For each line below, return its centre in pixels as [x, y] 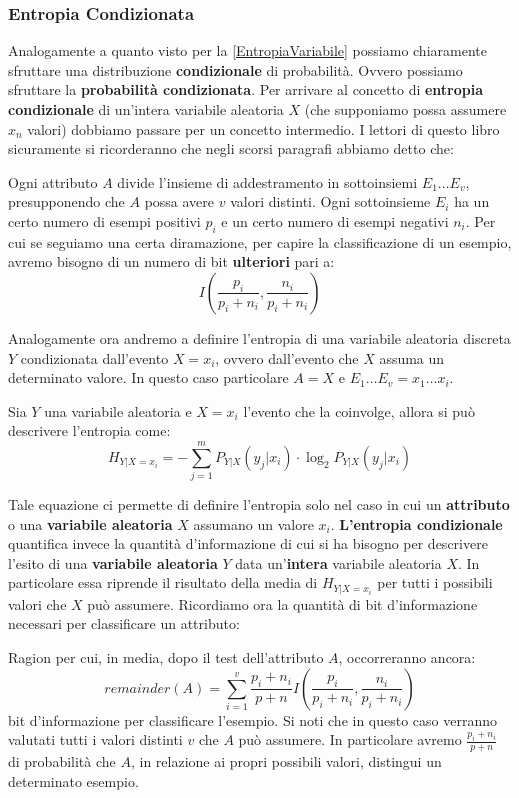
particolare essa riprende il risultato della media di [163, 582]
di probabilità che [62, 761]
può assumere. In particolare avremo [350, 739]
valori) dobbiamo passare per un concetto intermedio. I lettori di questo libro [263, 128]
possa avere [179, 201]
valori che [37, 603]
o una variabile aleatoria [90, 523]
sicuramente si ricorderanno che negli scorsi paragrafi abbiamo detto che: [231, 148]
